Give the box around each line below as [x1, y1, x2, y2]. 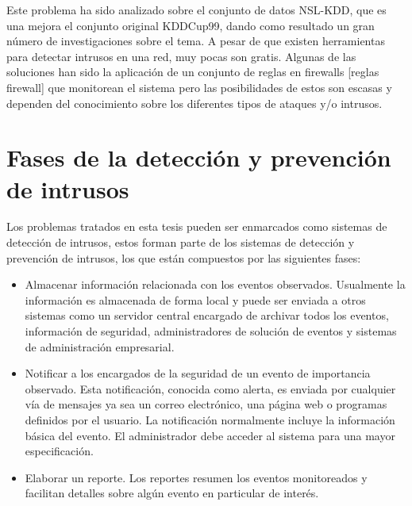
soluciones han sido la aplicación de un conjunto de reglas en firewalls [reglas [6, 63, 379, 80]
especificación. [25, 443, 94, 459]
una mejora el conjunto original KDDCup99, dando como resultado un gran [6, 17, 375, 33]
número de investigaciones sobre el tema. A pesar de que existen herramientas [6, 33, 385, 49]
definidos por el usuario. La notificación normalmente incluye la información [25, 412, 395, 427]
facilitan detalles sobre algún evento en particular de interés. [25, 485, 319, 501]
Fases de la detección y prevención [6, 141, 391, 174]
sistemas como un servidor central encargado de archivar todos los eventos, [25, 307, 389, 324]
